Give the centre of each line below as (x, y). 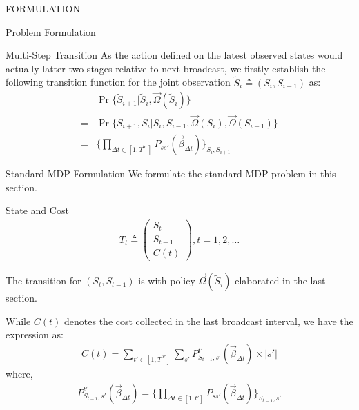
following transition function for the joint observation (118, 82)
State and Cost (37, 210)
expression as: (35, 334)
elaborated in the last (280, 281)
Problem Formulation (51, 31)
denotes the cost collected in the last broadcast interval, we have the (209, 321)
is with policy (167, 281)
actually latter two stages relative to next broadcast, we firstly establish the (166, 68)
